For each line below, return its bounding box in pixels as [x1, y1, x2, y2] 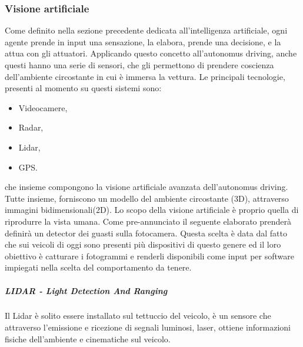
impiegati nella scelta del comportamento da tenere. [5, 261, 192, 273]
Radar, [18, 121, 44, 134]
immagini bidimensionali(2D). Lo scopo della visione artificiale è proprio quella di [5, 203, 299, 216]
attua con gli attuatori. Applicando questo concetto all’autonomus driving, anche [5, 47, 297, 59]
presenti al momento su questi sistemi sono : [5, 82, 162, 94]
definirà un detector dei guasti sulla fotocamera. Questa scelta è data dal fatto [5, 226, 287, 239]
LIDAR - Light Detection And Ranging [5, 284, 168, 296]
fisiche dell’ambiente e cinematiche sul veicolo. [5, 332, 171, 345]
